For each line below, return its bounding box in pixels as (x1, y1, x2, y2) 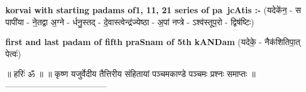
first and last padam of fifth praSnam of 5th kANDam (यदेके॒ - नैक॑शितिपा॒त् (5, 35, 301, 48)
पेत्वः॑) (5, 47, 22, 60)
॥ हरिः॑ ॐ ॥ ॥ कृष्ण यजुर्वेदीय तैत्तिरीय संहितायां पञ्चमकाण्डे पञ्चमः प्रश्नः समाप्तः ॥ (5, 67, 256, 80)
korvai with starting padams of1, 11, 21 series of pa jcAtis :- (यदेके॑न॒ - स (5, 4, 301, 16)
